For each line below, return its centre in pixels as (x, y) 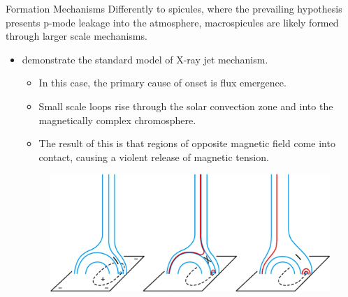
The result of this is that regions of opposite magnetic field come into (187, 143)
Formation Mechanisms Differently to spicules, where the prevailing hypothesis (174, 8)
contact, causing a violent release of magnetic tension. (154, 157)
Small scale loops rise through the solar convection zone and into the (186, 106)
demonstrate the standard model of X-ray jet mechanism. (145, 59)
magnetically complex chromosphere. (117, 120)
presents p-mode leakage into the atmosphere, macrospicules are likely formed (172, 22)
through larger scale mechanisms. (77, 36)
